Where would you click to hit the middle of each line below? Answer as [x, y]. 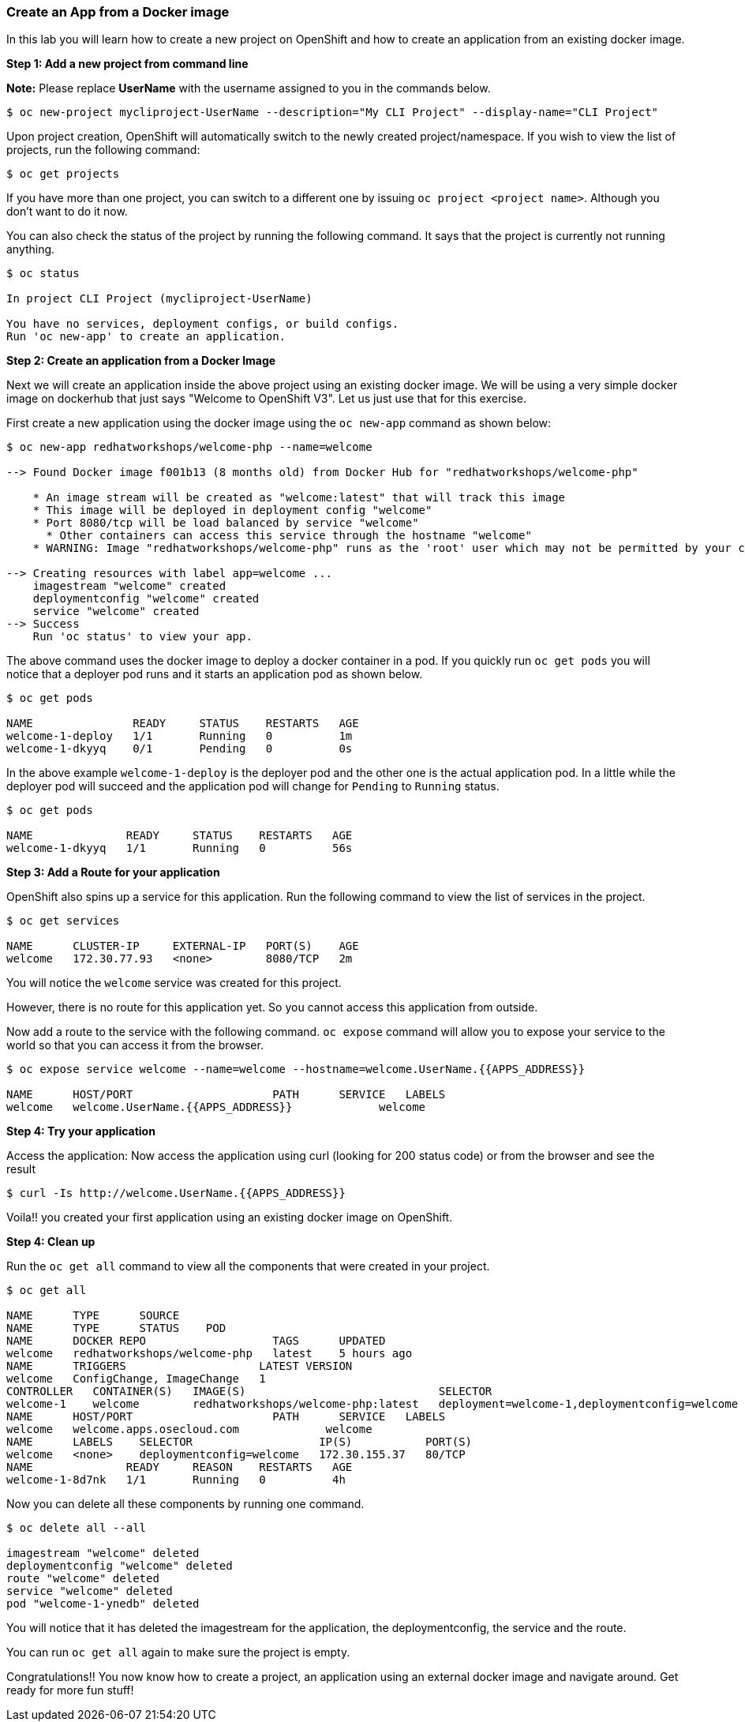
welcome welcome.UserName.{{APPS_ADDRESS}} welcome [216, 1107]
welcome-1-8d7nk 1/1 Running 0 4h [176, 1480]
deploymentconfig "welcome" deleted [120, 1566]
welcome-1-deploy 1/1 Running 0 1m [180, 736]
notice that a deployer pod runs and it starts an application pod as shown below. [215, 674]
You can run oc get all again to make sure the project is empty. [178, 1653]
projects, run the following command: [103, 150]
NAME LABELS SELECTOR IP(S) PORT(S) [240, 1442]
